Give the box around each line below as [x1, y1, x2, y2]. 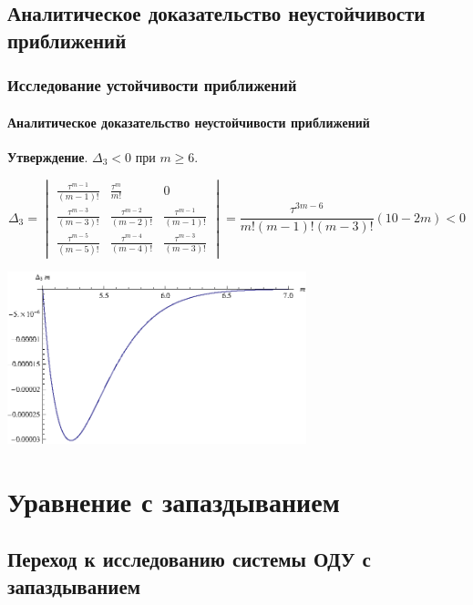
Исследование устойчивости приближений [7, 74, 297, 97]
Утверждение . [7, 147, 88, 166]
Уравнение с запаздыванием [7, 482, 340, 519]
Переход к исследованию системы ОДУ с [7, 545, 371, 573]
